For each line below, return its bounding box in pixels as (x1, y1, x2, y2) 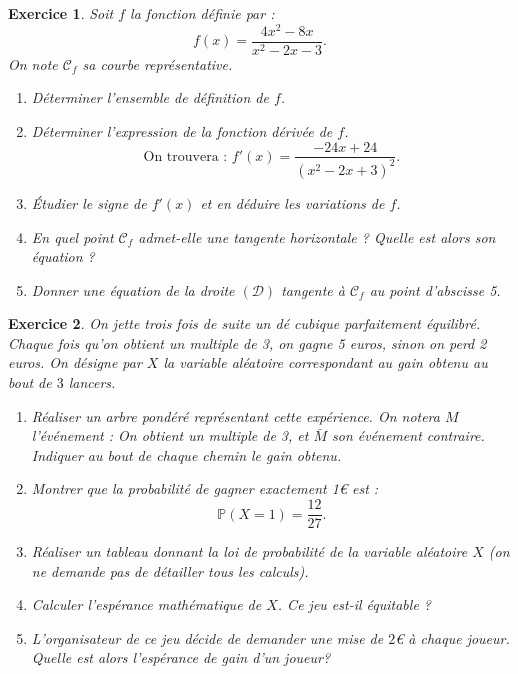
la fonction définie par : (130, 3, 275, 23)
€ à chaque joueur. (395, 627, 510, 648)
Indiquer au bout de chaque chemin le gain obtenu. (31, 444, 342, 465)
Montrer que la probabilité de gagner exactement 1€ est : (31, 478, 379, 499)
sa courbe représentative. (82, 53, 233, 74)
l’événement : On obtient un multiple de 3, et (31, 425, 309, 446)
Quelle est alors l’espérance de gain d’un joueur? (31, 647, 331, 668)
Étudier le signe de (31, 192, 147, 213)
